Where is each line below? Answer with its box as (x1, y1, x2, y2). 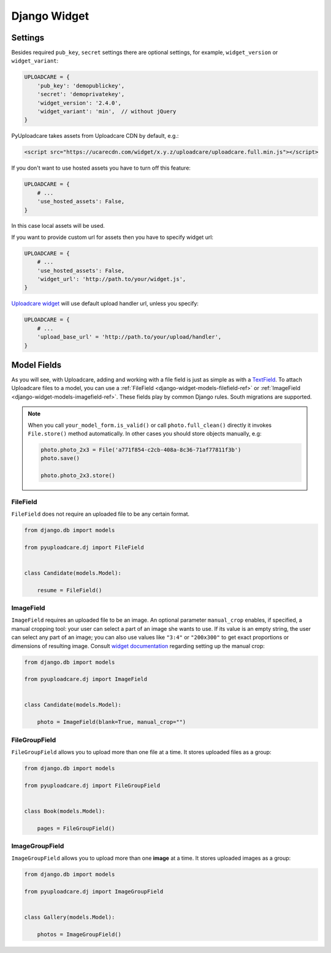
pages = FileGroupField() (37, 824, 115, 832)
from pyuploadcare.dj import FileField (24, 544, 144, 551)
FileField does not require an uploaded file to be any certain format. (11, 510, 190, 518)
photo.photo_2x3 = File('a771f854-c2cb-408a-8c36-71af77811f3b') (40, 446, 242, 453)
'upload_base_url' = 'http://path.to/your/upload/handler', (37, 334, 222, 341)
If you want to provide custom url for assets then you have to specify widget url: (11, 233, 214, 241)
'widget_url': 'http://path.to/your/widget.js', (37, 276, 186, 283)
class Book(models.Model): (24, 807, 105, 815)
